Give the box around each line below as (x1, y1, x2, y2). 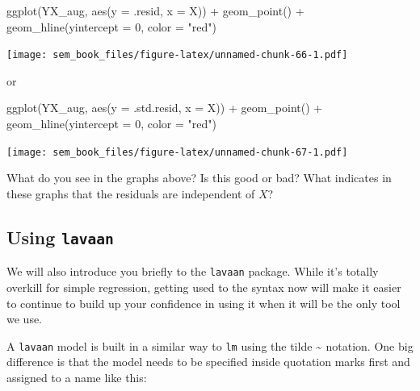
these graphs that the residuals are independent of (6, 185, 255, 202)
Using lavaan (6, 224, 114, 249)
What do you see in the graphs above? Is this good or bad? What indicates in (6, 169, 392, 186)
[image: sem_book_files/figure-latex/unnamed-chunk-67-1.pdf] (6, 146, 348, 158)
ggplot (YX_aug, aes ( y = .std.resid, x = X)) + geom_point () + (6, 99, 323, 116)
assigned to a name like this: (6, 368, 147, 385)
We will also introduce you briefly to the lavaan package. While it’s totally (6, 263, 379, 280)
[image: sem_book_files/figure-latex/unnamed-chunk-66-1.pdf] (6, 49, 348, 61)
